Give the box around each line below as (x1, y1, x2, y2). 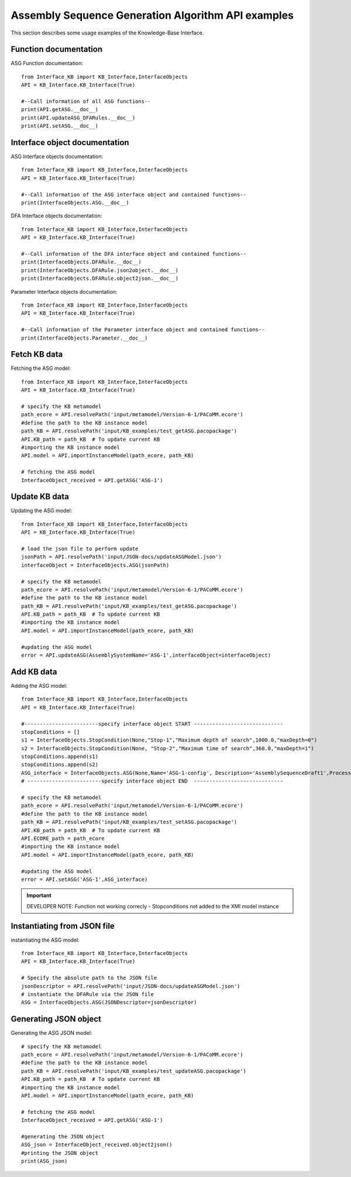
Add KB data (11, 667, 58, 677)
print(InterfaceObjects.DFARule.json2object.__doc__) (21, 267, 178, 273)
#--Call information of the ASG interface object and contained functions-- (21, 191, 247, 198)
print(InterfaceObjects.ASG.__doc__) (21, 200, 130, 206)
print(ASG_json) (21, 1158, 68, 1165)
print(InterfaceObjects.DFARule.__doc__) (21, 259, 142, 266)
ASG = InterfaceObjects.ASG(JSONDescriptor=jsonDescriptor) (21, 999, 197, 1006)
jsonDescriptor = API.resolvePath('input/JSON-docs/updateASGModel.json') (21, 983, 240, 989)
